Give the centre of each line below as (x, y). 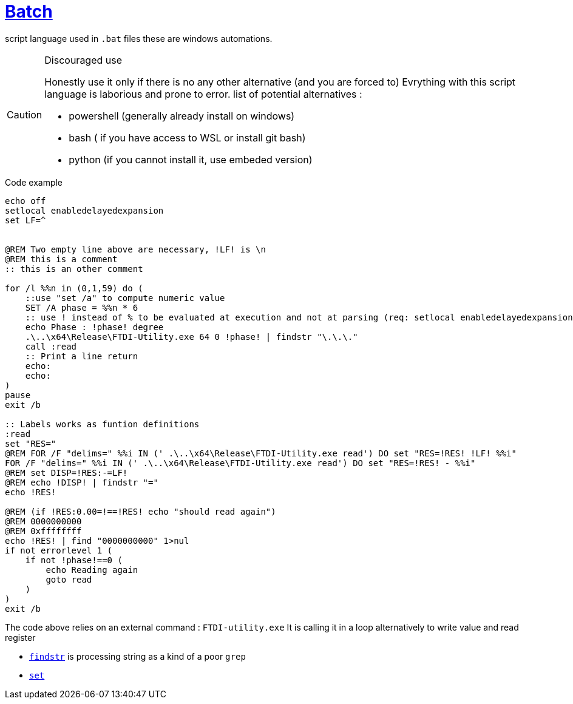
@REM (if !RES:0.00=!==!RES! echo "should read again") (141, 511)
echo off (25, 201)
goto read (69, 579)
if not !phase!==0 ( (74, 560)
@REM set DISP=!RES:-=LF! (66, 472)
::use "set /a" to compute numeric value (125, 298)
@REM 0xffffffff (43, 531)
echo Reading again (92, 570)
